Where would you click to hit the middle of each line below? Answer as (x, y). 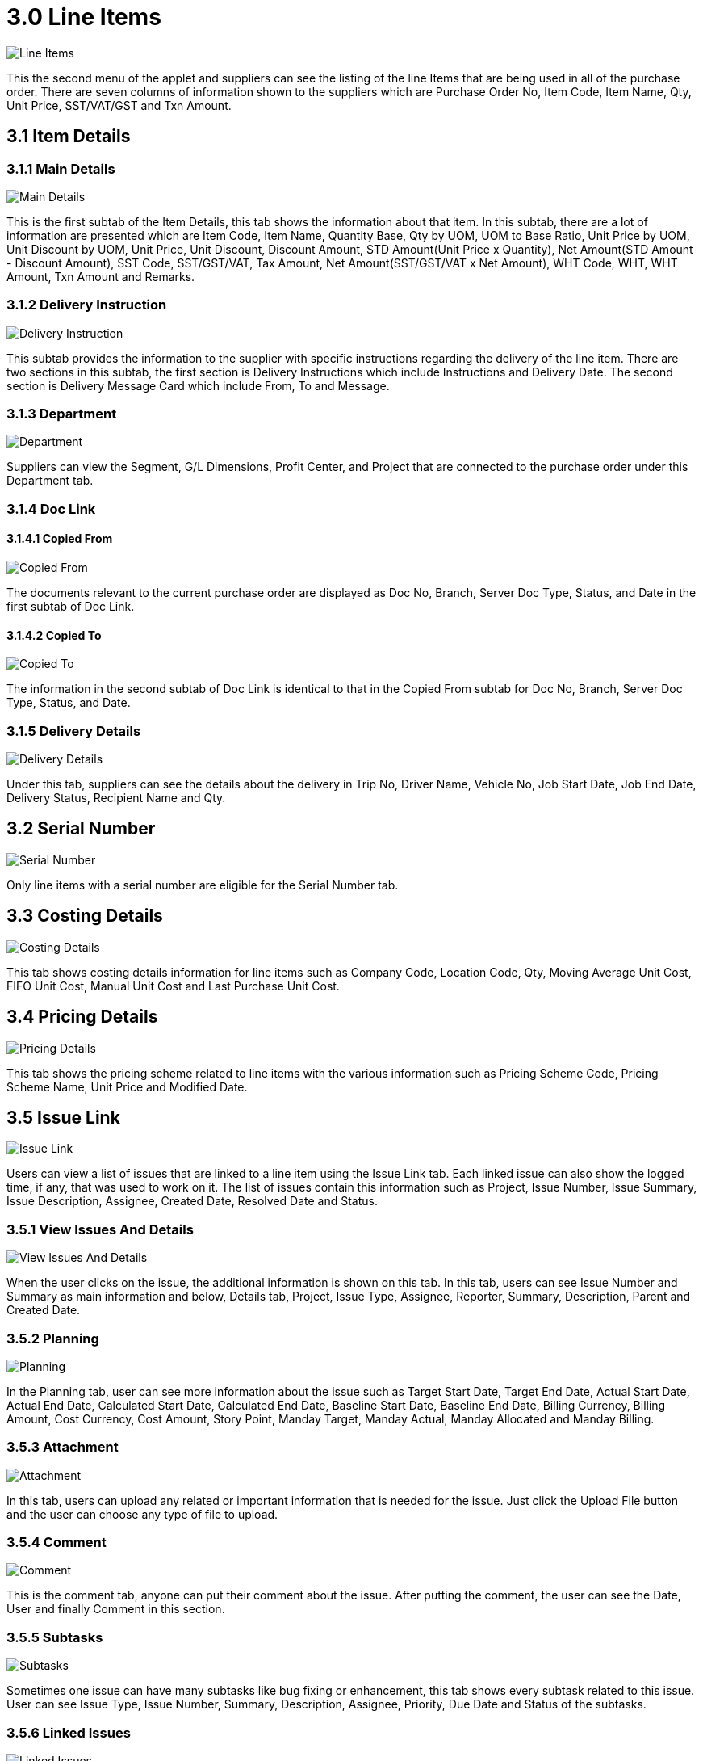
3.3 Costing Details (85, 916)
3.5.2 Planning (53, 1338)
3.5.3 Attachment (63, 1447)
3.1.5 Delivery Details (74, 731)
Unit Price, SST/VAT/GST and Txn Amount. (119, 105)
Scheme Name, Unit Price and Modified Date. (127, 1086)
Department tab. (50, 481)
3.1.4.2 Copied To (54, 635)
